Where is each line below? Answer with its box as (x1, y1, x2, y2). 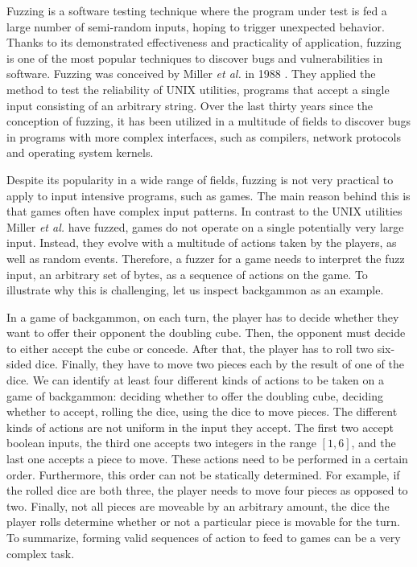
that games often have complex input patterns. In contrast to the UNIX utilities (6, 203, 403, 220)
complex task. (6, 544, 75, 561)
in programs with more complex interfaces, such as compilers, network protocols (6, 128, 401, 145)
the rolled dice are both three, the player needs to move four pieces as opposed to (6, 482, 408, 499)
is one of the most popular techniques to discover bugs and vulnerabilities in (6, 49, 383, 66)
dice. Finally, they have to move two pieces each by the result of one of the (35, 355, 404, 372)
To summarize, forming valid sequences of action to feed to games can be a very (6, 529, 401, 545)
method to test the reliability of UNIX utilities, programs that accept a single (6, 80, 390, 97)
